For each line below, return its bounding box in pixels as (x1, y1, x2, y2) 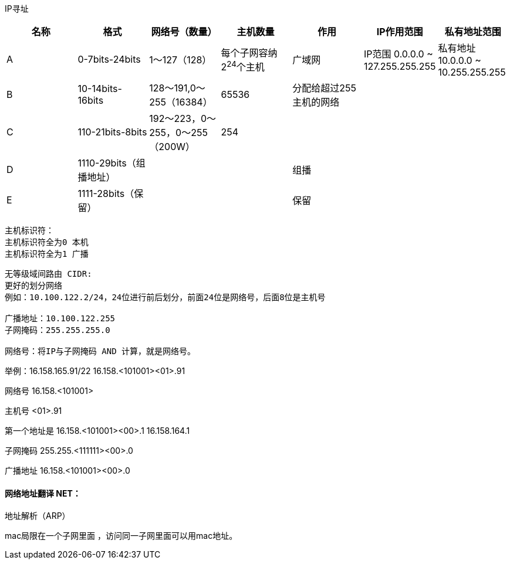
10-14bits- (77, 83, 122, 94)
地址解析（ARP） (5, 511, 70, 521)
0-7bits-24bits (77, 53, 141, 65)
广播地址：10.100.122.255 (5, 314, 116, 323)
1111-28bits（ (77, 188, 134, 199)
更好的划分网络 (5, 281, 62, 290)
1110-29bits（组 (77, 157, 146, 169)
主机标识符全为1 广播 (5, 249, 89, 259)
